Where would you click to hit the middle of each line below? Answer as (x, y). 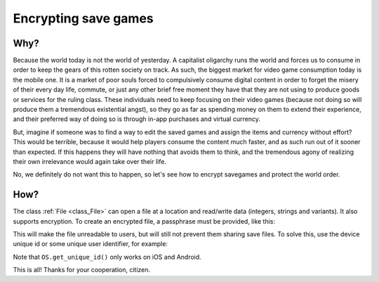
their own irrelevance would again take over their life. (89, 161)
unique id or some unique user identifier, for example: (91, 244)
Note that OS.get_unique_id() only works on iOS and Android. (107, 257)
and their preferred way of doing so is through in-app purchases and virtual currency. (137, 119)
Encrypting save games (83, 18)
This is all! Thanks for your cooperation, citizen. (82, 270)
